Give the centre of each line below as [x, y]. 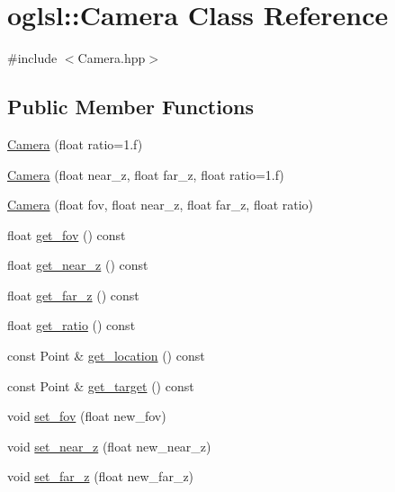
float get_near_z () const [78, 265]
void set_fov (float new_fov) [87, 416]
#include [32, 58]
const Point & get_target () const [101, 385]
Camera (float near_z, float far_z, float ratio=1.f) [146, 174]
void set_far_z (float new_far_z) [101, 476]
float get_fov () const [67, 234]
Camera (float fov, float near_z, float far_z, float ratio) [161, 205]
